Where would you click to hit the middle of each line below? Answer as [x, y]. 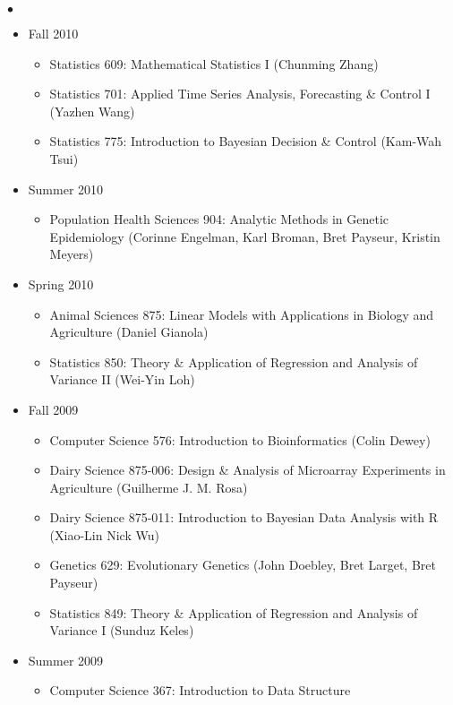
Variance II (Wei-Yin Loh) [122, 379]
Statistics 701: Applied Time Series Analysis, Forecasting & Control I [240, 94]
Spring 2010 [61, 284]
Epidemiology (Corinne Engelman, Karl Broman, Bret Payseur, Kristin [245, 236]
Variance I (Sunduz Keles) [122, 630]
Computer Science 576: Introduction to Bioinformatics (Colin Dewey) [240, 439]
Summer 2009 [66, 660]
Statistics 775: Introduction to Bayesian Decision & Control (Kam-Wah [246, 141]
